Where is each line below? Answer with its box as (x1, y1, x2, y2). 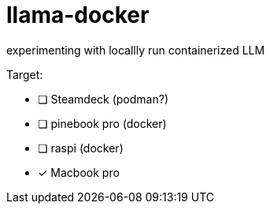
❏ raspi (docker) (38, 141, 124, 155)
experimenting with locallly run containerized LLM (6, 43, 265, 57)
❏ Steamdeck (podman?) (38, 92, 168, 106)
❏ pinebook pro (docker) (38, 116, 167, 130)
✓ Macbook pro (38, 165, 120, 179)
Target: (6, 67, 43, 81)
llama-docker (6, 2, 150, 28)
